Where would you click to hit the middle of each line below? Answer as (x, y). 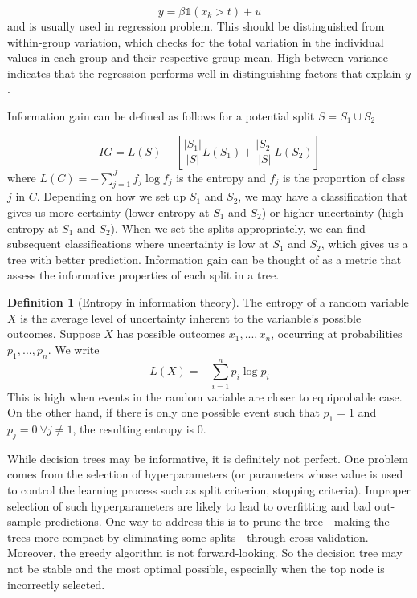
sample (25, 521)
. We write (74, 349)
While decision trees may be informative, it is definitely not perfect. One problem (208, 458)
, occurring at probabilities (337, 334)
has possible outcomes (171, 334)
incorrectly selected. (56, 584)
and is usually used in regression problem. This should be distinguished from (196, 26)
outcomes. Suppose (54, 334)
